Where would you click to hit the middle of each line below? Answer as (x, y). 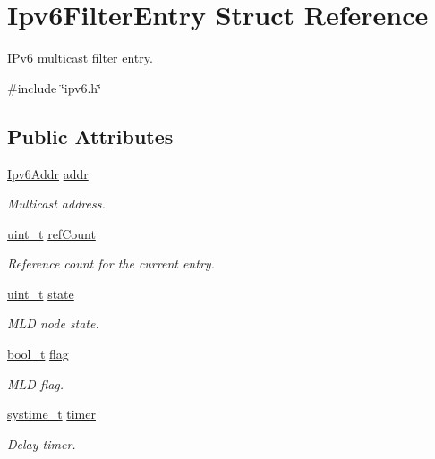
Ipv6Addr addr (48, 173)
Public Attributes (90, 136)
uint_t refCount (51, 233)
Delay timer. (42, 443)
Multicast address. (56, 204)
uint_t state (41, 293)
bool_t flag (38, 354)
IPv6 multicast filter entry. (80, 58)
